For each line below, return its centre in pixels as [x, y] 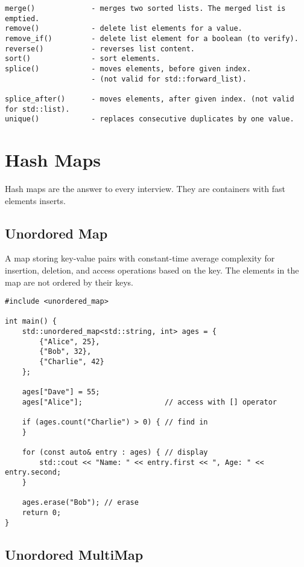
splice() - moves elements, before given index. [128, 69]
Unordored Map [56, 233]
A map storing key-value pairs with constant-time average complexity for [140, 258]
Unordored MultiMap [74, 554]
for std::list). [37, 109]
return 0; [42, 512]
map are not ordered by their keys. [69, 282]
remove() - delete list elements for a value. [124, 29]
